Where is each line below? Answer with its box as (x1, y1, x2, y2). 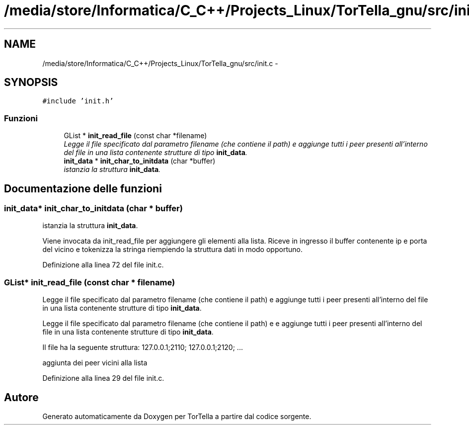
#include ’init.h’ (42, 97, 114, 105)
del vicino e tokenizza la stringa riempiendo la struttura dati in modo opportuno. (42, 245, 303, 254)
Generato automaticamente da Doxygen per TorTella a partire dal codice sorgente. (42, 412, 312, 421)
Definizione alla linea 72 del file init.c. (42, 260, 164, 269)
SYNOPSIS (4, 76, 58, 89)
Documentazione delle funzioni (4, 182, 162, 195)
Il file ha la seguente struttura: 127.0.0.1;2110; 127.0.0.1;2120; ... (42, 343, 243, 352)
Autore (4, 391, 39, 404)
